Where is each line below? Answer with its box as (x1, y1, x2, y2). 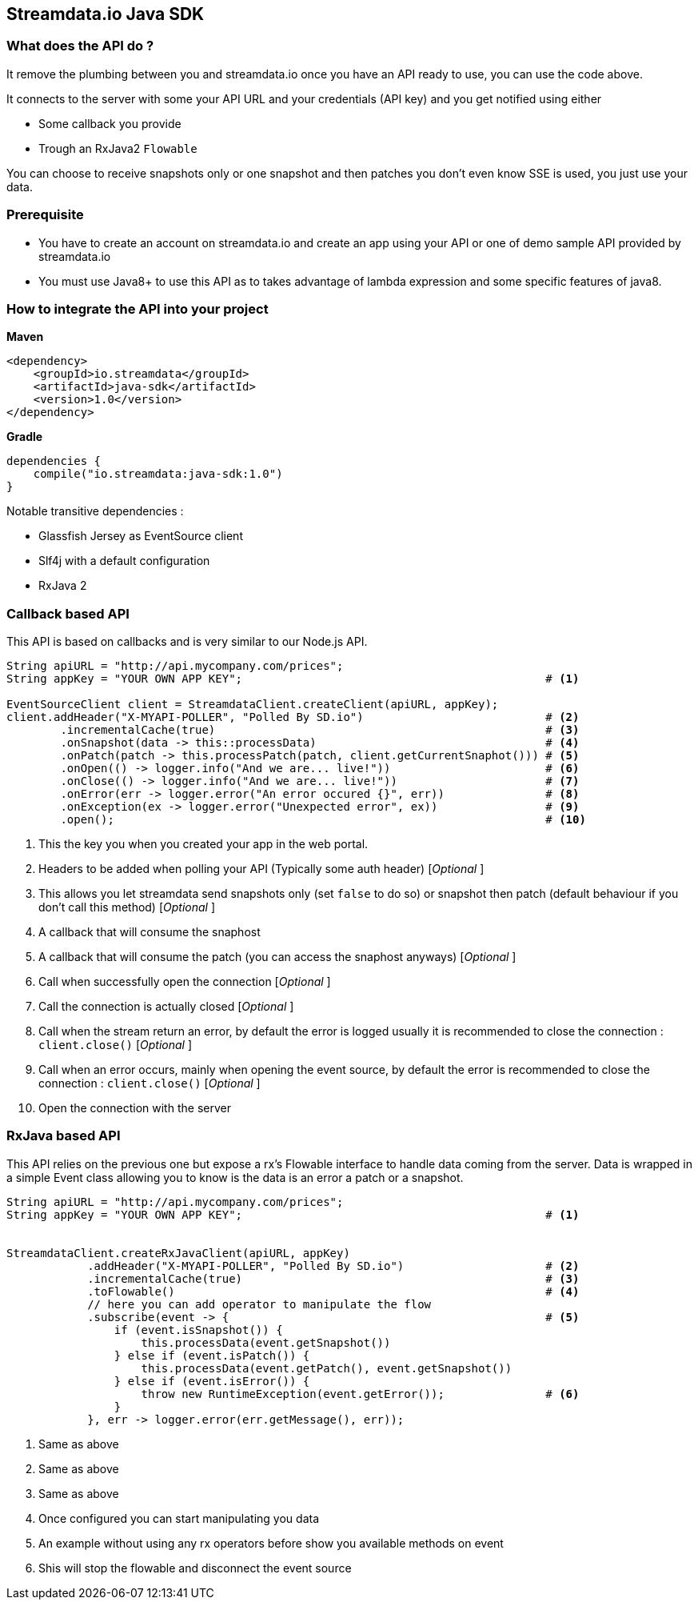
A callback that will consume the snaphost (38, 925, 261, 939)
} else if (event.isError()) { (114, 1374, 310, 1388)
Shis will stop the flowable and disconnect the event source (38, 1560, 352, 1575)
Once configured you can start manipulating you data (38, 1511, 320, 1525)
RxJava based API (6, 1127, 121, 1144)
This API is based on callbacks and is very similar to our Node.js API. (6, 635, 368, 649)
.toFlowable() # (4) (87, 1284, 580, 1298)
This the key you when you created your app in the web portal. (38, 837, 369, 851)
